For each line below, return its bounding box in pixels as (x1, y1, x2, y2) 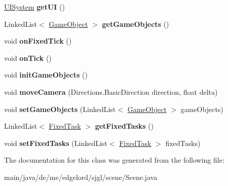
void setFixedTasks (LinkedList (4, 137, 107, 148)
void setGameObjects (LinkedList (4, 103, 116, 114)
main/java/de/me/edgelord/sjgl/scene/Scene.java (4, 171, 158, 182)
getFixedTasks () (95, 121, 154, 131)
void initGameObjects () (4, 69, 88, 80)
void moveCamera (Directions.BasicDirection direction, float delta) (4, 86, 218, 97)
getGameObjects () (102, 18, 169, 29)
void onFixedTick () (4, 35, 72, 46)
